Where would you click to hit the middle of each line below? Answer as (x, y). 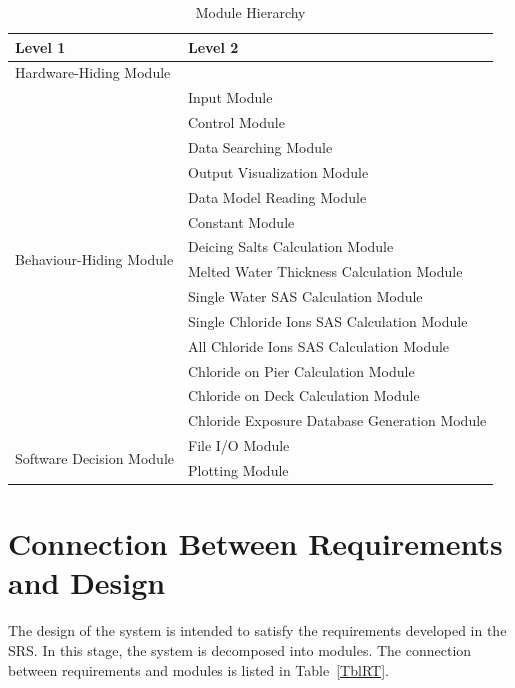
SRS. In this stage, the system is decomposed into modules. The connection (240, 649)
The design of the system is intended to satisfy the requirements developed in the (257, 630)
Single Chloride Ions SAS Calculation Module (327, 320)
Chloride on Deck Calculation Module (303, 395)
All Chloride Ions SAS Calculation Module (318, 345)
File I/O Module (238, 445)
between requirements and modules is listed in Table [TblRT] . (198, 669)
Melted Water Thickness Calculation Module (325, 271)
